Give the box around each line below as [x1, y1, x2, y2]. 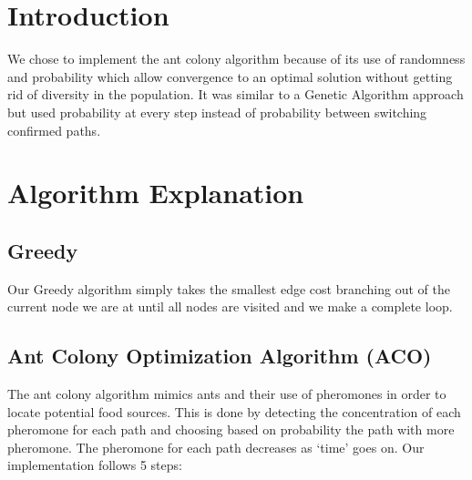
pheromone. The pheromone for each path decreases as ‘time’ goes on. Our [7, 437, 425, 456]
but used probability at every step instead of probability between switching [7, 102, 427, 121]
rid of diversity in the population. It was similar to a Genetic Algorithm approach [7, 85, 464, 104]
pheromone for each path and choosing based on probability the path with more [7, 420, 455, 439]
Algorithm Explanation [7, 174, 304, 211]
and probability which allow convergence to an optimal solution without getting [7, 66, 453, 86]
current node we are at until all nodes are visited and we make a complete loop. [7, 297, 453, 316]
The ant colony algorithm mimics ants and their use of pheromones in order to [7, 384, 446, 403]
